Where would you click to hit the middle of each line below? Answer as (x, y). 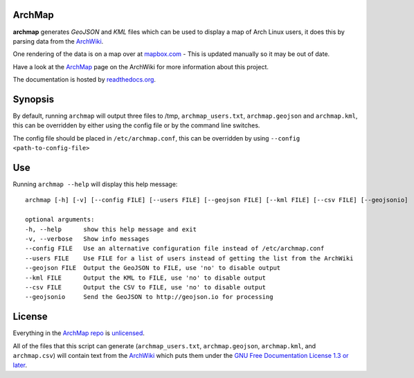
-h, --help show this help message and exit (111, 229)
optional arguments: (60, 219)
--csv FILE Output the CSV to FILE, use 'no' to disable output (146, 287)
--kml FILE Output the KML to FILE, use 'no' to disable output (146, 278)
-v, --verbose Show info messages (87, 239)
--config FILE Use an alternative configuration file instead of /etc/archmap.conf (175, 249)
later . (20, 365)
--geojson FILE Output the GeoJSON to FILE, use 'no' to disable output (153, 268)
